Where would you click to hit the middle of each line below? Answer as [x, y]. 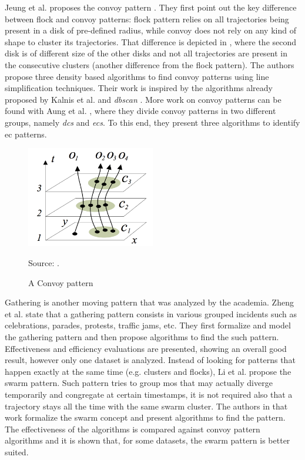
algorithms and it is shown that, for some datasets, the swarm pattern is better [148, 440]
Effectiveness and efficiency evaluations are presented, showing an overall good [146, 348]
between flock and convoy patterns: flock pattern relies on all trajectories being [147, 19]
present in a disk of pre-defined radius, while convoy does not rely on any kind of [150, 30]
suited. [17, 451]
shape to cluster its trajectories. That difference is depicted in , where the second [151, 41]
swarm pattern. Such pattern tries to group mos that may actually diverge [139, 383]
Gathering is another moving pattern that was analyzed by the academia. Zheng [149, 302]
